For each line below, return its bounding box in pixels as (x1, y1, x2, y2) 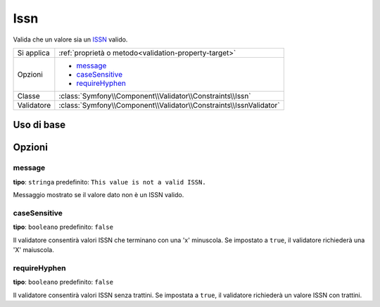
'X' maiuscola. (13, 246, 54, 254)
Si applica (17, 48, 50, 58)
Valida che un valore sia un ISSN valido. (13, 35, 128, 44)
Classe (17, 91, 40, 101)
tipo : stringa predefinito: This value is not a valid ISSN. (13, 177, 207, 186)
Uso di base (13, 119, 66, 131)
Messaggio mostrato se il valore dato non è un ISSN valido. (13, 191, 184, 199)
